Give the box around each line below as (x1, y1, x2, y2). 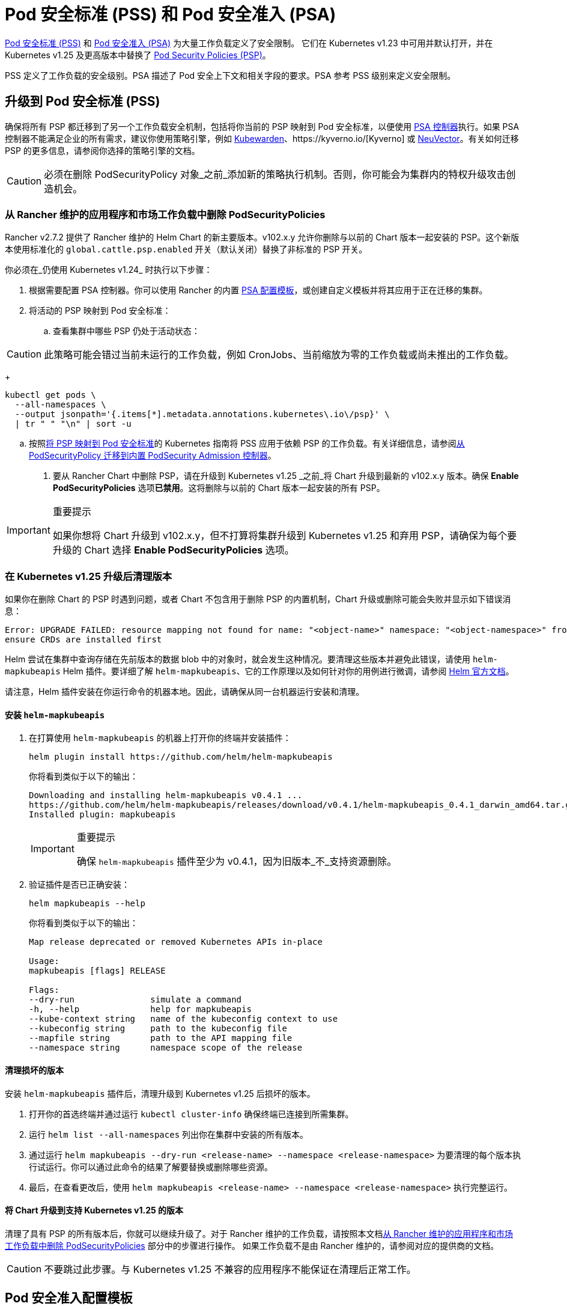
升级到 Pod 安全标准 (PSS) (5, 94, 160, 109)
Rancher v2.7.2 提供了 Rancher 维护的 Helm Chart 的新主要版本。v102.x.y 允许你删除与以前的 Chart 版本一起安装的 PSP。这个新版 (5, 232, 520, 243)
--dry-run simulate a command (29, 995, 242, 1005)
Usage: (29, 956, 59, 966)
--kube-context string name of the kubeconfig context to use (29, 1014, 338, 1024)
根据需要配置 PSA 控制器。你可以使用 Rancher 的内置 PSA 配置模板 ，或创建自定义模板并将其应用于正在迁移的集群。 (29, 285, 488, 296)
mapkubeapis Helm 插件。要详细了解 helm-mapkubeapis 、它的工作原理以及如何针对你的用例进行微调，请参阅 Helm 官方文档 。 (5, 666, 514, 677)
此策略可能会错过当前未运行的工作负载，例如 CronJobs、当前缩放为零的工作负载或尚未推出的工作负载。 (44, 349, 514, 361)
